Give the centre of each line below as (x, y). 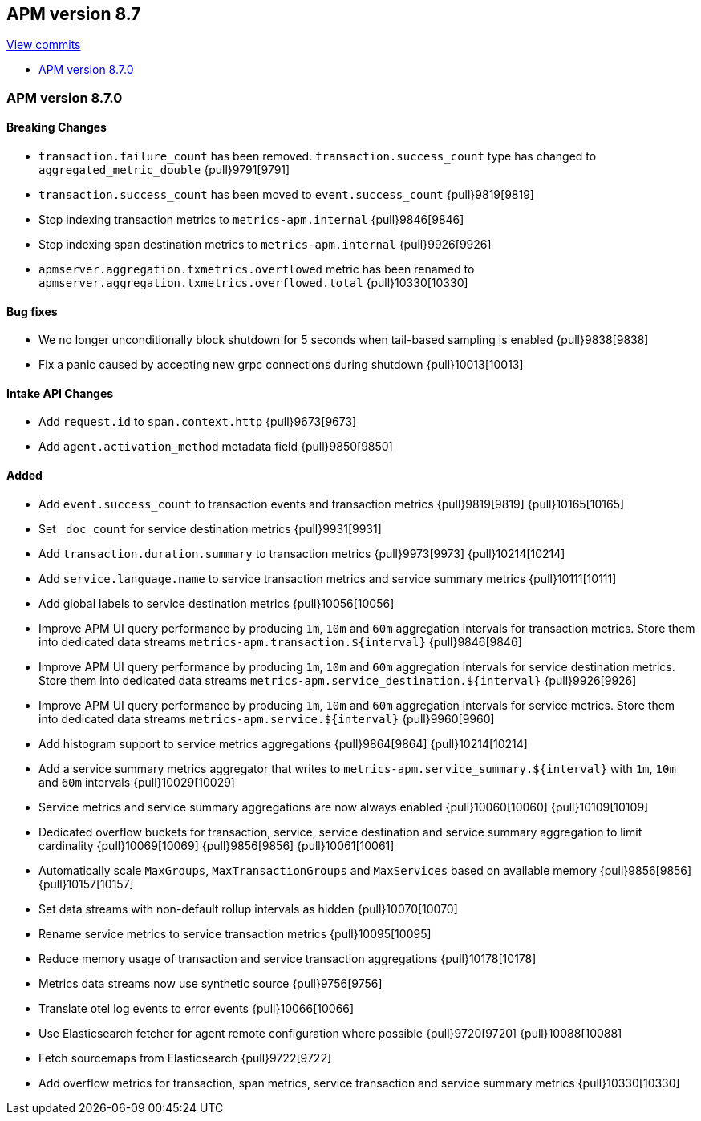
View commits (44, 45)
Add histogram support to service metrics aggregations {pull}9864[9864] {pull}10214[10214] (283, 743)
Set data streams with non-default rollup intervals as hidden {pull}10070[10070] (248, 909)
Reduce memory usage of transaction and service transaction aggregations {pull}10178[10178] (288, 958)
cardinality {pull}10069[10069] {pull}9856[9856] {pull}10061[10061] (217, 845)
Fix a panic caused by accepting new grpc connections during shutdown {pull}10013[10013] (281, 365)
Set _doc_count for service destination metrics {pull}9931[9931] (210, 528)
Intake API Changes (60, 393)
